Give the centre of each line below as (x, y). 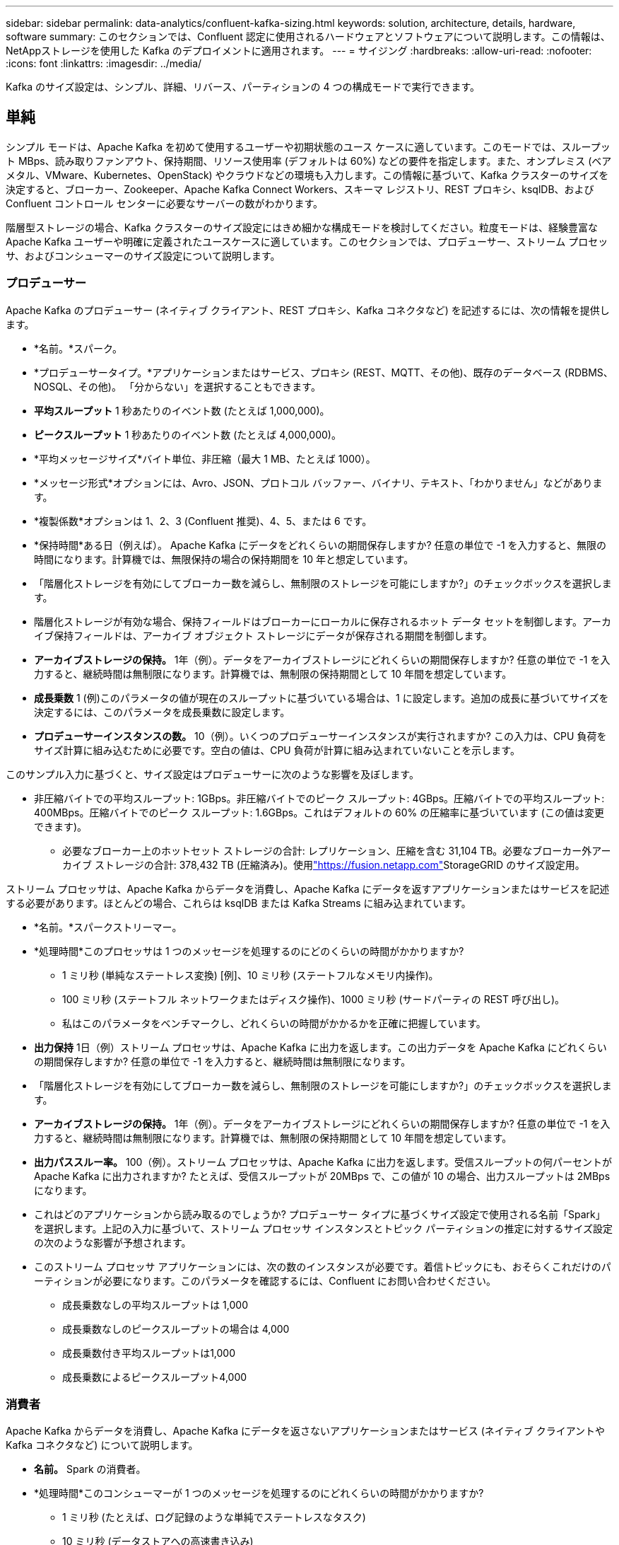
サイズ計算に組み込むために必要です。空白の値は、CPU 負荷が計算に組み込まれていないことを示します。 (277, 750)
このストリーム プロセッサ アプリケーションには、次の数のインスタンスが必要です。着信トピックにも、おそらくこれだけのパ (323, 1266)
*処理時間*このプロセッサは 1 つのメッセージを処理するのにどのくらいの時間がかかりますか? (249, 951)
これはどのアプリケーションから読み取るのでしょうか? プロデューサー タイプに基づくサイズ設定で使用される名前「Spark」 (320, 1214)
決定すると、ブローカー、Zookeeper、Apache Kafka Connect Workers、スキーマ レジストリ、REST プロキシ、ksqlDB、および (300, 189)
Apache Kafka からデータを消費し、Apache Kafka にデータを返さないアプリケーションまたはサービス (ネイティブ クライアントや (306, 1431)
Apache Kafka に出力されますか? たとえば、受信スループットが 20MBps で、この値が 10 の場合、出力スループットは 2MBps (322, 1176)
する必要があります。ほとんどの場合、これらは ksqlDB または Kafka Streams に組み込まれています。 (238, 903)
